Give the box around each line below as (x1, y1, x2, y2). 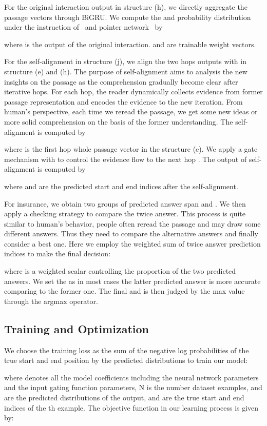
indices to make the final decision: (4, 248, 111, 259)
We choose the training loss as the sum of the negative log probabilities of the (4, 344, 249, 355)
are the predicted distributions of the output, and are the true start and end (4, 392, 244, 403)
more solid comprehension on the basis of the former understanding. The (4, 116, 233, 127)
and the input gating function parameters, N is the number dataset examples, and (4, 382, 262, 393)
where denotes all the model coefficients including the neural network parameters (4, 372, 259, 382)
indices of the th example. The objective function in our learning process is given (4, 402, 259, 413)
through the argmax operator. (4, 295, 98, 306)
